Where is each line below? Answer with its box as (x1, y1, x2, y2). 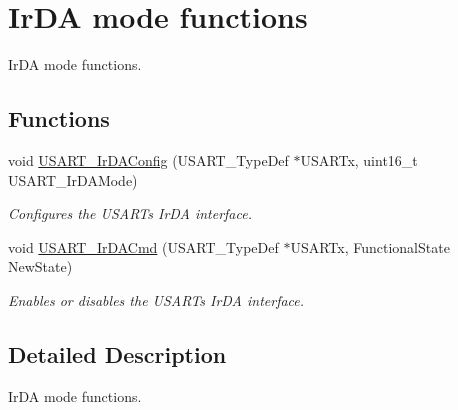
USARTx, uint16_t (300, 149, 418, 170)
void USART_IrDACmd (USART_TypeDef (8, 236, 279, 257)
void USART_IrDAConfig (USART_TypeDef (8, 149, 289, 170)
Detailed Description (8, 338, 227, 369)
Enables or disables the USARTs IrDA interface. (8, 289, 305, 310)
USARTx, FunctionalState (290, 236, 450, 257)
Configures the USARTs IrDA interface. (8, 203, 252, 224)
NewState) (8, 256, 73, 277)
